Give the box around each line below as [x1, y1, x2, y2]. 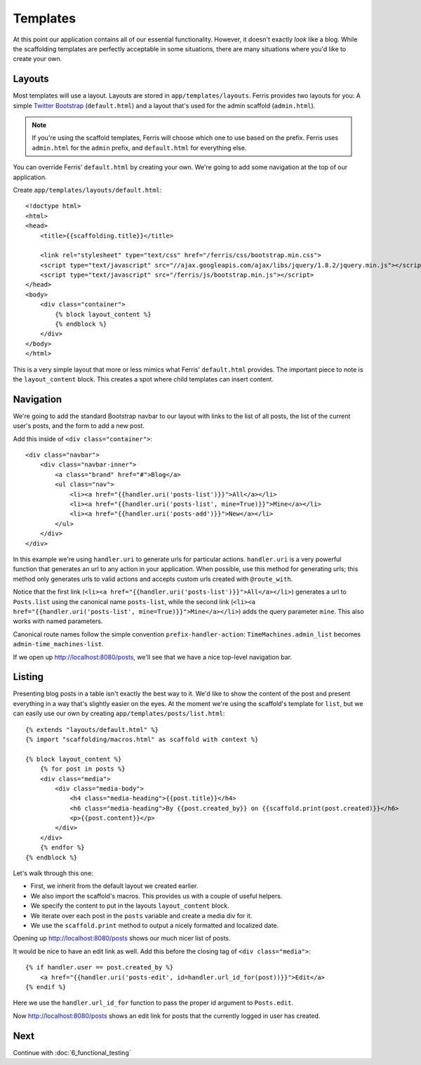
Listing [13, 671, 44, 683]
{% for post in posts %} [39, 765, 126, 773]
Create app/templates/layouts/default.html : [13, 185, 162, 194]
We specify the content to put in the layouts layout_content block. [30, 901, 229, 910]
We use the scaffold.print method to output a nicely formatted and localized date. [30, 921, 279, 929]
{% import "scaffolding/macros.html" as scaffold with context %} [25, 735, 259, 743]
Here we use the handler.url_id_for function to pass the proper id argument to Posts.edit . [13, 998, 294, 1007]
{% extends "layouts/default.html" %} [25, 726, 159, 733]
